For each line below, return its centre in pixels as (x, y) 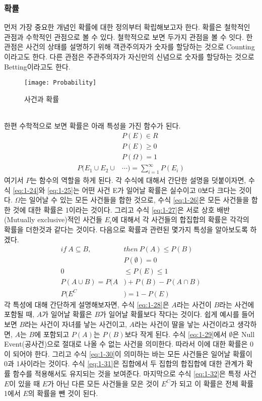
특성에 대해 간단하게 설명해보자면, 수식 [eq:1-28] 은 (91, 304)
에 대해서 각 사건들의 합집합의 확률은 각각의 (180, 219)
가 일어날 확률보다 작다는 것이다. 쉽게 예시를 (170, 314)
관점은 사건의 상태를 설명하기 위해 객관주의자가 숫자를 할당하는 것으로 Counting (129, 47)
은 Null (244, 334)
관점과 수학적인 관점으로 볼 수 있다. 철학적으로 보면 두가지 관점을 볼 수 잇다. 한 (128, 37)
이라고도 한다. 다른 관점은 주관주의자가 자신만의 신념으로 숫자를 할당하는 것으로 (129, 56)
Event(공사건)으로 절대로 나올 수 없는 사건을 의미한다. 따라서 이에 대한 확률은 (126, 344)
